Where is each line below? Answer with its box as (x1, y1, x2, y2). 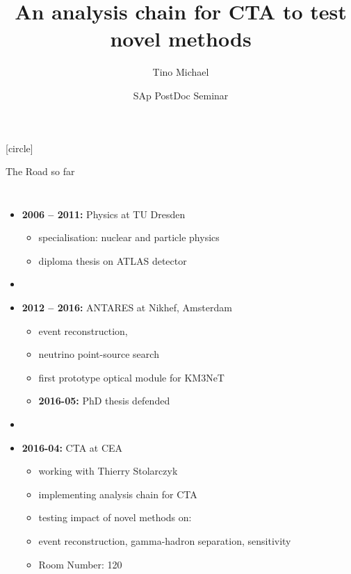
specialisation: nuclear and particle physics (38, 230, 220, 245)
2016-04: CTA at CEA (22, 440, 123, 454)
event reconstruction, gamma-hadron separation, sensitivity (38, 534, 291, 548)
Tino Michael (152, 65, 209, 79)
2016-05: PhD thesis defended (38, 393, 170, 408)
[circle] (6, 140, 33, 155)
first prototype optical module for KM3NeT (38, 370, 225, 384)
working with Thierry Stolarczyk (38, 464, 178, 478)
